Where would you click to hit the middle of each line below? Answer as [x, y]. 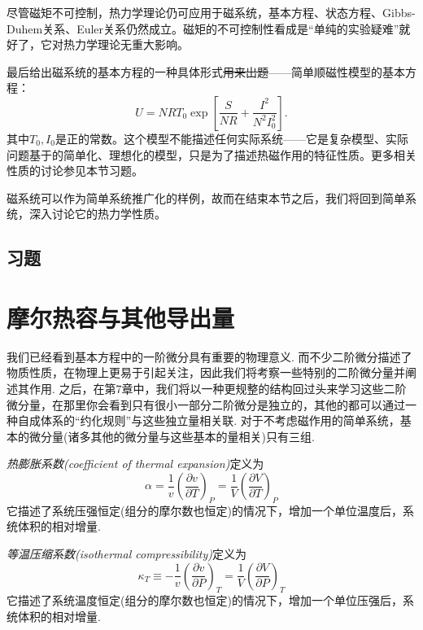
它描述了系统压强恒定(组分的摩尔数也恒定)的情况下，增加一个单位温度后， [205, 510]
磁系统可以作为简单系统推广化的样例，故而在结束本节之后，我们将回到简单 [206, 197]
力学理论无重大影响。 [131, 44]
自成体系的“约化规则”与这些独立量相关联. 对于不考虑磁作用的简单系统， [209, 420]
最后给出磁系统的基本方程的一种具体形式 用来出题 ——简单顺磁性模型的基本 [206, 71]
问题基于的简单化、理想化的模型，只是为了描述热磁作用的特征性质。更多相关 [211, 154]
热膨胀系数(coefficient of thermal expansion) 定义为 [135, 464]
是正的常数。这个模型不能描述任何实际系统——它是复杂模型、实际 [231, 138]
